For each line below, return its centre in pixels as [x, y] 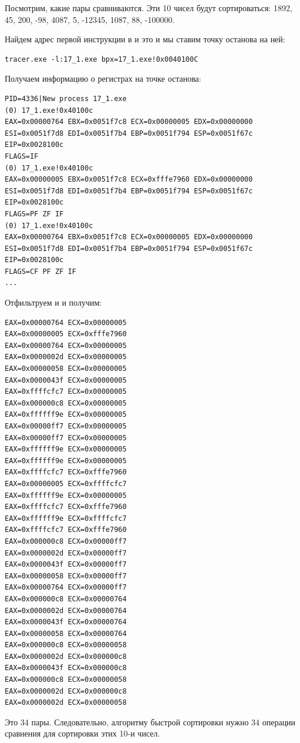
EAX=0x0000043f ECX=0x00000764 [66, 622]
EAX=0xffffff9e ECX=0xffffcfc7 [66, 518]
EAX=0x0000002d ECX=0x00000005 [66, 357]
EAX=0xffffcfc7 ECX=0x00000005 [66, 392]
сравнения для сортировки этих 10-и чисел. [82, 733]
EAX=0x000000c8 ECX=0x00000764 [66, 599]
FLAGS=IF [22, 156]
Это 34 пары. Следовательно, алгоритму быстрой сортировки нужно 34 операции [150, 722]
